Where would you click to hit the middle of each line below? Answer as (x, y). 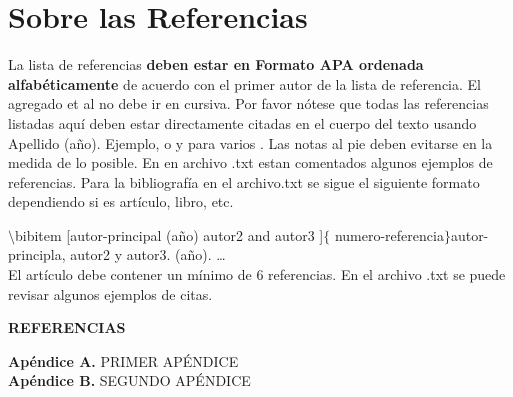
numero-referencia (389, 234)
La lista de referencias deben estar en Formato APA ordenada (216, 64)
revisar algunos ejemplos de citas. (110, 293)
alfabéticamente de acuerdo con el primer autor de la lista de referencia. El (244, 83)
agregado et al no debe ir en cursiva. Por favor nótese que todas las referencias (248, 103)
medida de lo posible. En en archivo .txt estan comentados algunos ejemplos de (250, 162)
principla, (37, 254)
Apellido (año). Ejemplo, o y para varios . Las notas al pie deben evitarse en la (250, 142)
